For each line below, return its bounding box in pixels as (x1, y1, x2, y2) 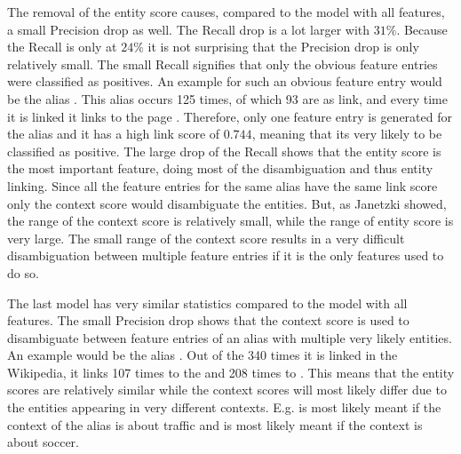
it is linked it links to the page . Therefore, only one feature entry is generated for (7, 107, 452, 125)
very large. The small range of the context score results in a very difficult (7, 228, 405, 247)
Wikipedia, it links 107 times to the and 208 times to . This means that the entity (7, 362, 455, 381)
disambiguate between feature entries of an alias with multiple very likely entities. (7, 328, 452, 346)
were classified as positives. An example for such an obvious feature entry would (7, 72, 442, 91)
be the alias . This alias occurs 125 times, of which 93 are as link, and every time (7, 89, 448, 108)
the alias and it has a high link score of (7, 124, 220, 143)
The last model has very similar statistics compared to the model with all (7, 293, 408, 312)
